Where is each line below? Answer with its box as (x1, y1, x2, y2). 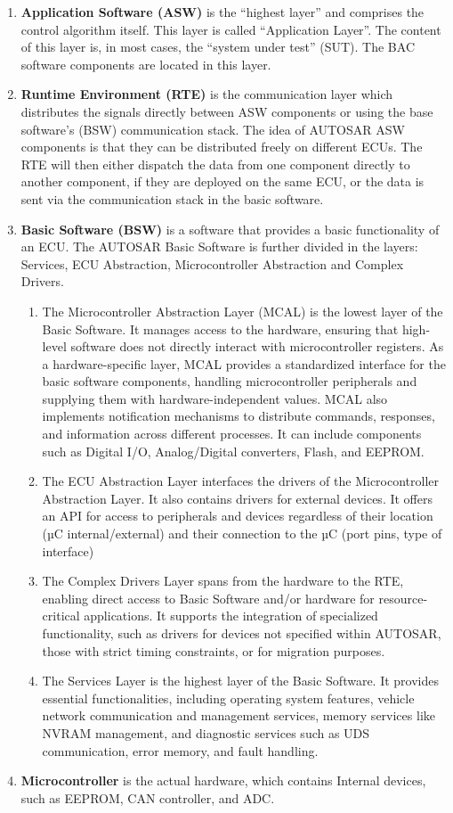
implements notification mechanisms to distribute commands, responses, (42, 406, 435, 425)
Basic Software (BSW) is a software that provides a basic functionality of (20, 219, 440, 238)
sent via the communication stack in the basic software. (20, 189, 324, 208)
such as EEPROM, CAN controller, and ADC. (20, 788, 275, 807)
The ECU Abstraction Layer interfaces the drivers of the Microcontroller (42, 472, 440, 490)
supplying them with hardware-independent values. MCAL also (42, 389, 388, 407)
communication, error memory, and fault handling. (42, 741, 319, 760)
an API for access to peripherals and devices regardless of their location (42, 506, 433, 525)
